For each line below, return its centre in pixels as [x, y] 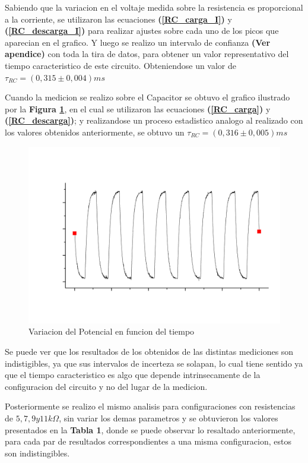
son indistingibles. [37, 453]
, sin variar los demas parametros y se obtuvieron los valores [169, 418]
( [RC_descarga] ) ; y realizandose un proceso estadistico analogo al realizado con [154, 120]
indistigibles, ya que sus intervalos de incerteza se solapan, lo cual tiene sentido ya [154, 363]
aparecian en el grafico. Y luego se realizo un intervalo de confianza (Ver [138, 42]
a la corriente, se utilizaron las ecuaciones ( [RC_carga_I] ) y [118, 19]
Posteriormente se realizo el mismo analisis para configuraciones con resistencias [150, 406]
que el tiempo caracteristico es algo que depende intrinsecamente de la [133, 375]
